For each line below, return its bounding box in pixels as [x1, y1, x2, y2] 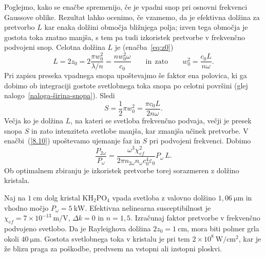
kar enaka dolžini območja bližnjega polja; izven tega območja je [44, 22, 248, 32]
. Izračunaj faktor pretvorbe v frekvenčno [130, 212, 260, 223]
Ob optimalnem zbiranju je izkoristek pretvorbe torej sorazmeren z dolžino [4, 164, 239, 175]
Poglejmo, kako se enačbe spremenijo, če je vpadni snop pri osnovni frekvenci [4, 2, 248, 12]
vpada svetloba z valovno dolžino [112, 192, 216, 203]
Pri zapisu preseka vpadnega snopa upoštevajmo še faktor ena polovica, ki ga [4, 70, 247, 81]
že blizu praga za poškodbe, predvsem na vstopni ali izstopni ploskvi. [4, 243, 222, 254]
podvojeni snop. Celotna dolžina [4, 42, 105, 52]
